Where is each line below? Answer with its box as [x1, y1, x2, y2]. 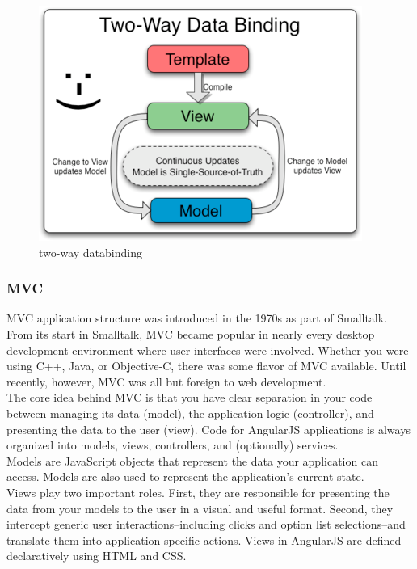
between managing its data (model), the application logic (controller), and [6, 404, 374, 421]
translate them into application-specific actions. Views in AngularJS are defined [6, 531, 402, 548]
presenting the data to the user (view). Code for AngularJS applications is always [6, 420, 411, 437]
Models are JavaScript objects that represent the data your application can [6, 452, 378, 469]
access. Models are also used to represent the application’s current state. [6, 468, 364, 485]
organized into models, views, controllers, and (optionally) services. [6, 436, 339, 453]
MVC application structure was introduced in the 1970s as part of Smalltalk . [6, 310, 388, 327]
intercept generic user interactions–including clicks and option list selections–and [6, 516, 406, 533]
